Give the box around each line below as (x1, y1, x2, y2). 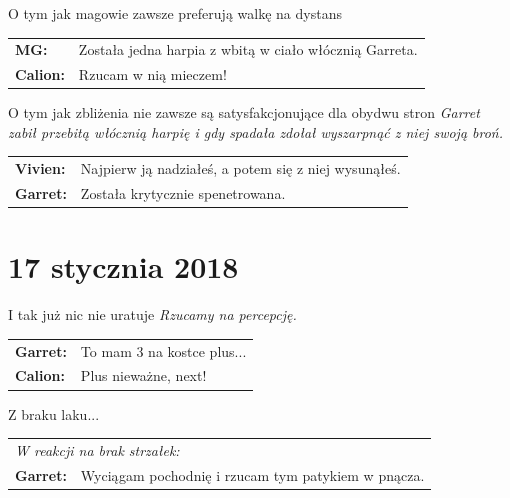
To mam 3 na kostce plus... (80, 340, 247, 361)
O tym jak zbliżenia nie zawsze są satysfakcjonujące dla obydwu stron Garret (8, 102, 480, 123)
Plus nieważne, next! (80, 365, 207, 386)
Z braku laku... (8, 403, 100, 424)
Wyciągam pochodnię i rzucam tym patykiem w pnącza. (80, 464, 425, 485)
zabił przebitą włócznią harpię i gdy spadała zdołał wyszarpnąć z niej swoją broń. (8, 121, 504, 142)
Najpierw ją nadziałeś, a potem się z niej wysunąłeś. (80, 158, 401, 179)
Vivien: (15, 158, 66, 179)
